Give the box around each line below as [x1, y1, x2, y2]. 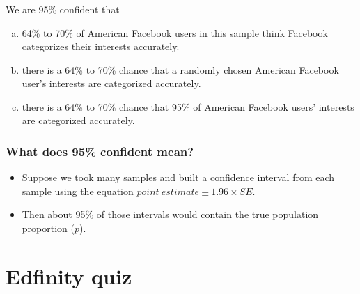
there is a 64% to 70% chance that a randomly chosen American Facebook [22, 62, 339, 77]
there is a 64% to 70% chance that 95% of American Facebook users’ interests [22, 99, 354, 114]
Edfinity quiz [6, 261, 132, 290]
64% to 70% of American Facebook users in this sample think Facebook [22, 25, 328, 40]
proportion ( [22, 221, 75, 235]
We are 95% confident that [6, 1, 120, 16]
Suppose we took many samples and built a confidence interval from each [22, 170, 335, 185]
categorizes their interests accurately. [22, 39, 180, 54]
